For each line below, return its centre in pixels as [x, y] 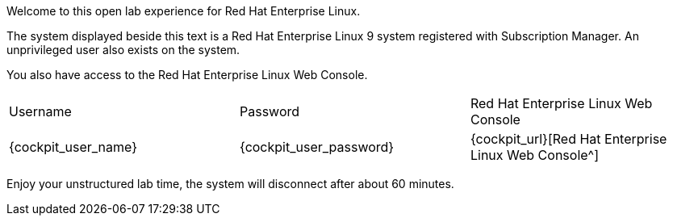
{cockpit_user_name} [73, 147]
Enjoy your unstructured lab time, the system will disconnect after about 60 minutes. [230, 184]
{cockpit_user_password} [317, 147]
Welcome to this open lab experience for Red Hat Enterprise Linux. [184, 11]
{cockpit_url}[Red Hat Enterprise [568, 139]
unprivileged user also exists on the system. [123, 50]
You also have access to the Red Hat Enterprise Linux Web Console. [187, 75]
